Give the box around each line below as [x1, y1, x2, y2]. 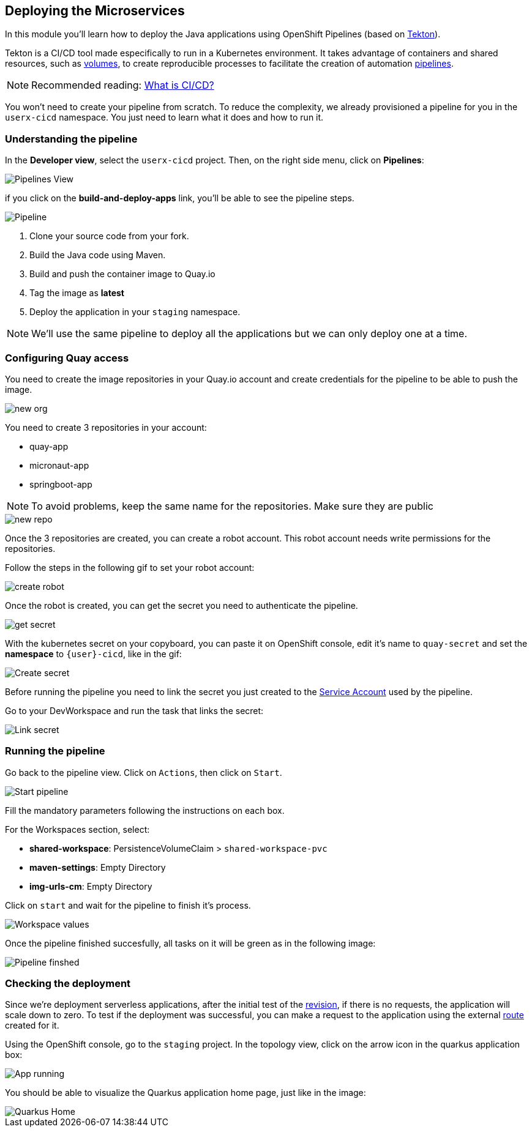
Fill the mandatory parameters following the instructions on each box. [5, 805, 285, 816]
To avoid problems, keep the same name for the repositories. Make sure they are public [31, 499, 433, 512]
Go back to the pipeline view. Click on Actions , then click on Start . [5, 767, 282, 778]
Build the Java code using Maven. [29, 250, 166, 261]
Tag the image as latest [29, 288, 124, 299]
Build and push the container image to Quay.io [29, 269, 215, 280]
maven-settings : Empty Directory [29, 862, 166, 873]
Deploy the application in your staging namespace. [29, 307, 241, 318]
